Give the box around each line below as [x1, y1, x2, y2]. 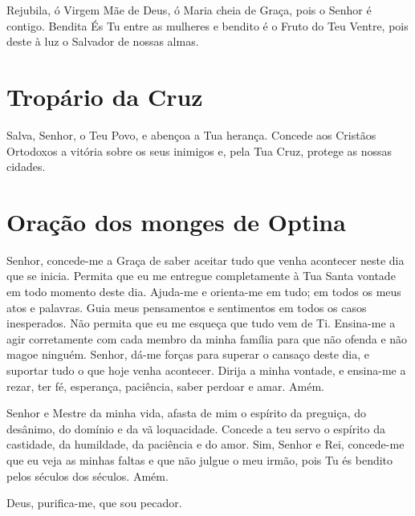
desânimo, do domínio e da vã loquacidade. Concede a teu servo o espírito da [6, 420, 386, 437]
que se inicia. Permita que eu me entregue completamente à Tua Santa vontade [6, 267, 396, 284]
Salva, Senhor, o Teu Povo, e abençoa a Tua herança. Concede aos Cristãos [6, 126, 376, 143]
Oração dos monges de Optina [6, 205, 346, 238]
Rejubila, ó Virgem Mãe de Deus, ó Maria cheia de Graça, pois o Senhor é [6, 2, 372, 18]
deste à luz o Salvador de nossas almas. [6, 33, 199, 50]
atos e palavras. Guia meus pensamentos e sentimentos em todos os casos [6, 299, 367, 315]
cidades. [6, 158, 46, 175]
